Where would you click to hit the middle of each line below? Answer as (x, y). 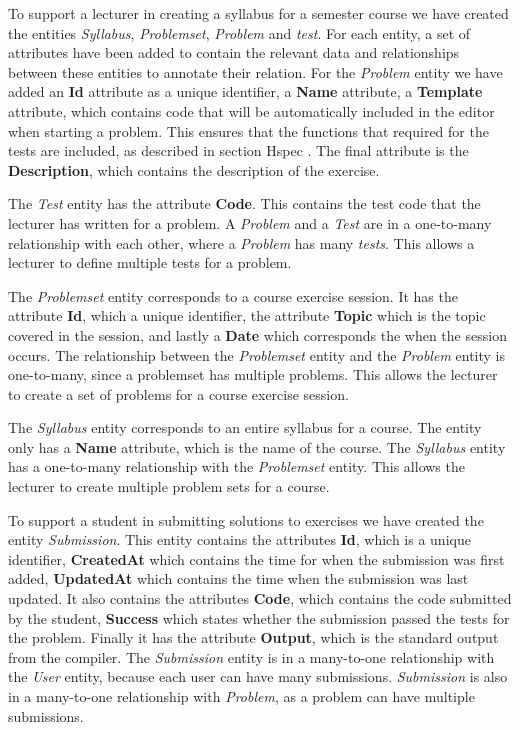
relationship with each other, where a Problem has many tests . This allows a (241, 242)
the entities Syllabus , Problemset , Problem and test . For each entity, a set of (239, 32)
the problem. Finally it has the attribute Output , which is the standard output (253, 637)
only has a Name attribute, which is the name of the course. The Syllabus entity (257, 446)
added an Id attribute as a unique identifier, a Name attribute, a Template (245, 91)
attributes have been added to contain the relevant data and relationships (234, 52)
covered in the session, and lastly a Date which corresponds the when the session (257, 334)
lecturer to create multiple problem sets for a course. (169, 486)
